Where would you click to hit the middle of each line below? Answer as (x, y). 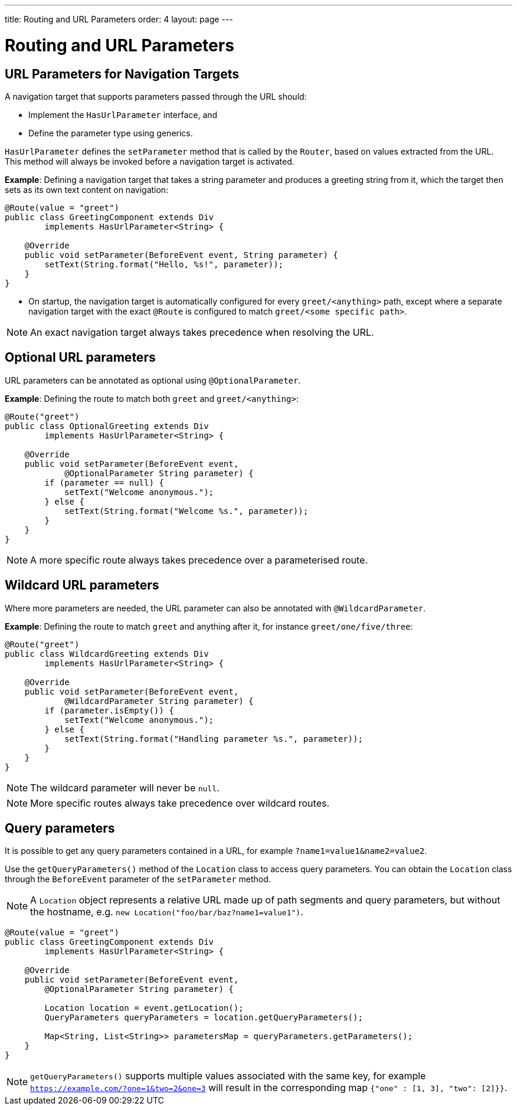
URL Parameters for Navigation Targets (122, 74)
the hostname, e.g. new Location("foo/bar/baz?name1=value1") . (167, 912)
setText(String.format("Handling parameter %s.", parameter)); (214, 739)
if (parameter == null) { (104, 482)
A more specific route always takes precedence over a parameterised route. (199, 560)
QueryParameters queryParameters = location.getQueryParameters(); (204, 1018)
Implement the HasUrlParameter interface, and (123, 114)
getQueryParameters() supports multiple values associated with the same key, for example (228, 1076)
